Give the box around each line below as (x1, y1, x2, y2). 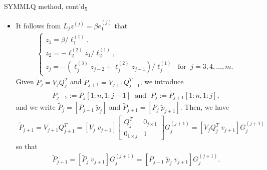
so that (16, 141, 38, 152)
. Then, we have (180, 102, 229, 112)
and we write (16, 102, 56, 112)
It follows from (16, 20, 61, 30)
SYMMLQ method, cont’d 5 (4, 1, 88, 12)
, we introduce (140, 76, 184, 87)
